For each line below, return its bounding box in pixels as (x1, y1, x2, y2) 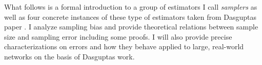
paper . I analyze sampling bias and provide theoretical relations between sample (4, 21, 258, 32)
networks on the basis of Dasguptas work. (4, 51, 135, 61)
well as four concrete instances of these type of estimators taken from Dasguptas (4, 11, 257, 22)
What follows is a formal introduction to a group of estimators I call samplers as (4, 2, 257, 12)
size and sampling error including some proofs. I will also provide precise (4, 31, 232, 42)
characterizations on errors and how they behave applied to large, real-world (4, 41, 244, 52)
